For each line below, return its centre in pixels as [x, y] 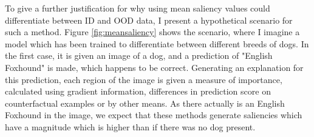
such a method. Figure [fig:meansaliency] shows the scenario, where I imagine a [152, 32]
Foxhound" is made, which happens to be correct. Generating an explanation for [154, 67]
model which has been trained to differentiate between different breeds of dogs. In [157, 43]
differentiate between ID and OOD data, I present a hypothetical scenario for [149, 20]
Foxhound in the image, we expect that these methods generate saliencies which [154, 115]
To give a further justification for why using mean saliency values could [138, 8]
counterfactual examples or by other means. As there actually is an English [145, 103]
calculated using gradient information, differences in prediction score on [138, 91]
